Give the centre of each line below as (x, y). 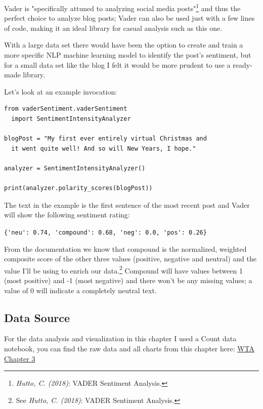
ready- (243, 64)
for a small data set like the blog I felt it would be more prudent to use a (117, 64)
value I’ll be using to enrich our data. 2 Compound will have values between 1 (123, 269)
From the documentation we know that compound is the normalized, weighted (125, 248)
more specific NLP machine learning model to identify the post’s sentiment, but (128, 55)
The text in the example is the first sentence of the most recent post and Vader (127, 204)
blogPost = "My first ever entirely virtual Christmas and (105, 139)
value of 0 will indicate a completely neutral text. (80, 290)
